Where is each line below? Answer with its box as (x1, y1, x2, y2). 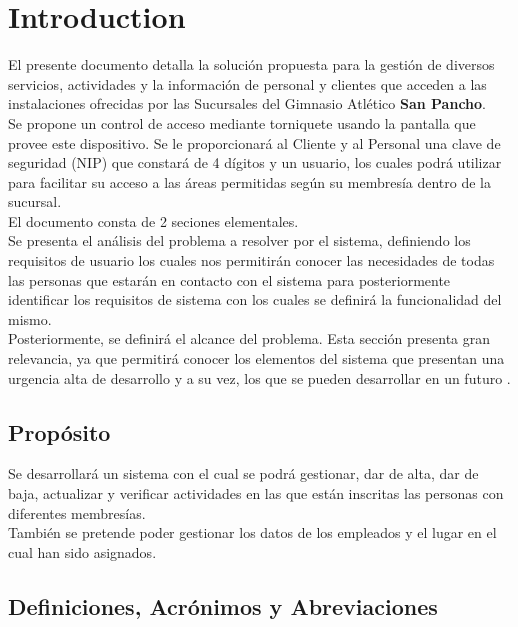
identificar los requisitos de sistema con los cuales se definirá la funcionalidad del (8, 289, 502, 310)
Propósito (8, 416, 111, 447)
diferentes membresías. (8, 502, 146, 523)
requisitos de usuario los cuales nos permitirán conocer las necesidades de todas (8, 250, 495, 271)
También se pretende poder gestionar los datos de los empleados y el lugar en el (8, 522, 497, 543)
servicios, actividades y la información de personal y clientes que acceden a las (8, 73, 487, 94)
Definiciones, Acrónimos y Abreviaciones (8, 590, 438, 621)
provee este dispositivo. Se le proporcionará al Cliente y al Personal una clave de (8, 132, 501, 153)
